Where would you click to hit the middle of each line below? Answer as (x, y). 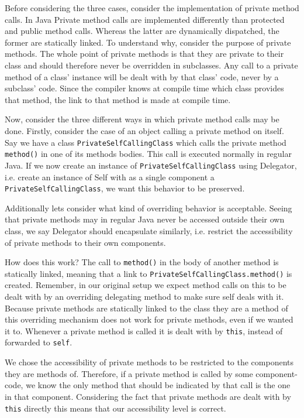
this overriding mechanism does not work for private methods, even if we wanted (149, 319)
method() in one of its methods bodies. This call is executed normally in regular (148, 154)
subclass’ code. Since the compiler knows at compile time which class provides (144, 88)
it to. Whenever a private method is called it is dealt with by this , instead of (144, 330)
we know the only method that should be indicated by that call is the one (158, 385)
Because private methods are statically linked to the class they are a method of (146, 308)
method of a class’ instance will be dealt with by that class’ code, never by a (142, 76)
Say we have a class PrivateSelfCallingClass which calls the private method (146, 142)
